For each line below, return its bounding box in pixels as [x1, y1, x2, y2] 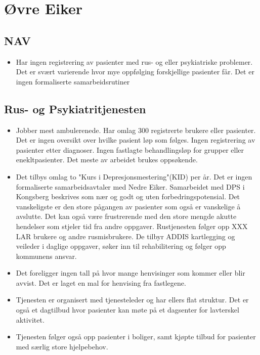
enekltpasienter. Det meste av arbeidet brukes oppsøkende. [16, 154, 198, 165]
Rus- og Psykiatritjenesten [4, 101, 146, 116]
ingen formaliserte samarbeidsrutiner [16, 76, 130, 86]
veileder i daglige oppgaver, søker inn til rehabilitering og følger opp [16, 241, 226, 251]
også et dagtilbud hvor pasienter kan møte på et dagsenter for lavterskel [16, 304, 239, 315]
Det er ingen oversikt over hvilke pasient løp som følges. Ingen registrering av [16, 135, 255, 145]
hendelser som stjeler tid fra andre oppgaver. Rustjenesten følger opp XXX [16, 220, 248, 231]
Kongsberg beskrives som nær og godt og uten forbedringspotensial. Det [16, 191, 240, 202]
